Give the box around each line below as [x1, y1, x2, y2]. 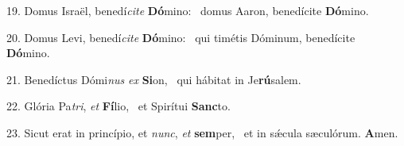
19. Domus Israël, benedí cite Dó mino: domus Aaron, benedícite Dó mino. [6, 2, 369, 18]
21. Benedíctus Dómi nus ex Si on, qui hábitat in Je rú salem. [6, 71, 301, 87]
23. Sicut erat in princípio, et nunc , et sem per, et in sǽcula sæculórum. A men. [6, 124, 398, 140]
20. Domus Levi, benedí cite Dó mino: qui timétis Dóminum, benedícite [6, 29, 355, 45]
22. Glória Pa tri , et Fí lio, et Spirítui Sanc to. [6, 98, 231, 114]
